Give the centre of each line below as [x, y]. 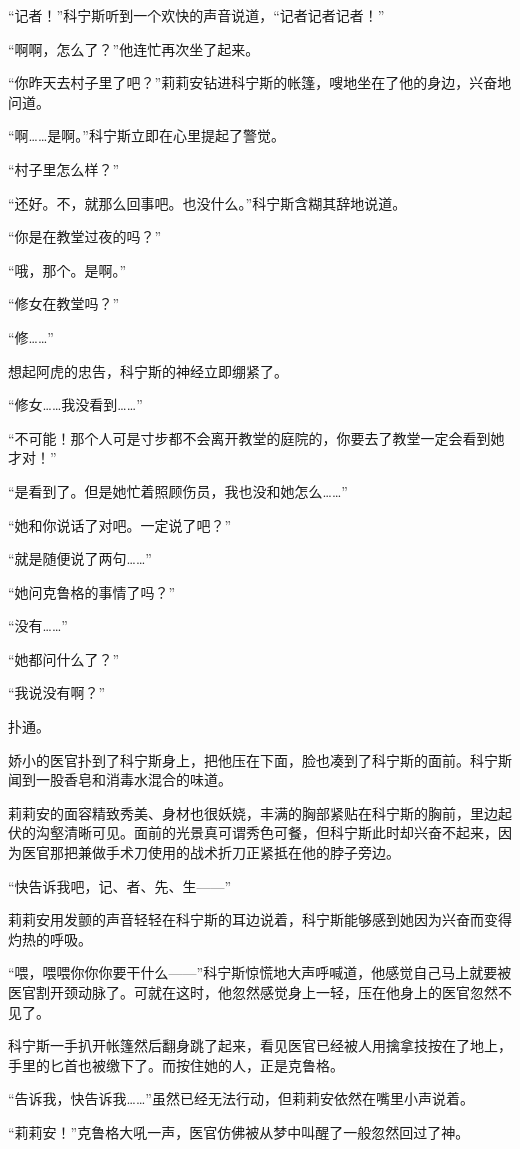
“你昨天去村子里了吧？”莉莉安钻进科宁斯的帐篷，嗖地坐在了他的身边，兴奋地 [260, 82]
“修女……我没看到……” [75, 404]
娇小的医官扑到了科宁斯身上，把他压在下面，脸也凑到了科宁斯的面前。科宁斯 [260, 759]
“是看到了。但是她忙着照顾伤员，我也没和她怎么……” [178, 490]
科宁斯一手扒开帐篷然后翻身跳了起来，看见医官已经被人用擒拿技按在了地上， [260, 1045]
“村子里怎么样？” [64, 168]
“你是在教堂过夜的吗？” [85, 236]
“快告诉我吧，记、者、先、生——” [120, 885]
